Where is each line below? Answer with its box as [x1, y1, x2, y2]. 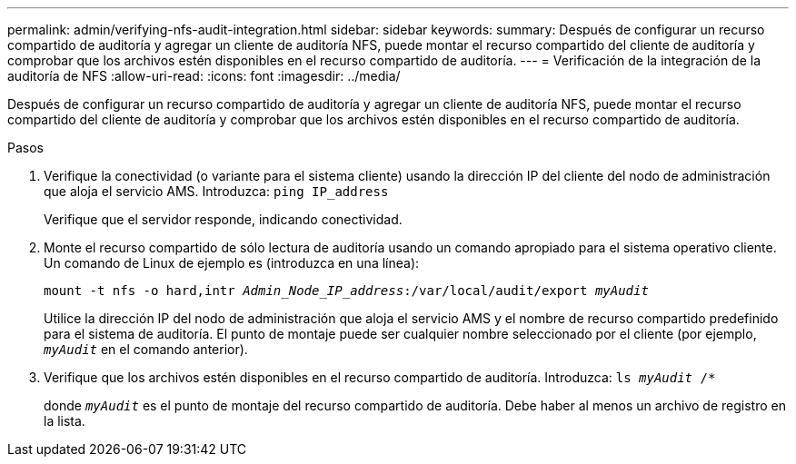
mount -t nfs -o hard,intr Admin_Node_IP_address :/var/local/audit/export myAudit [44, 283, 649, 298]
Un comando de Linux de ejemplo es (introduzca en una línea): [44, 255, 420, 271]
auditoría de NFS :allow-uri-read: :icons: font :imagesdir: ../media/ [7, 68, 401, 84]
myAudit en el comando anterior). [44, 341, 248, 357]
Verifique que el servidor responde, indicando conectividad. [44, 212, 403, 227]
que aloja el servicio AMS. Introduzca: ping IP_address [44, 183, 389, 199]
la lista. [44, 413, 85, 429]
